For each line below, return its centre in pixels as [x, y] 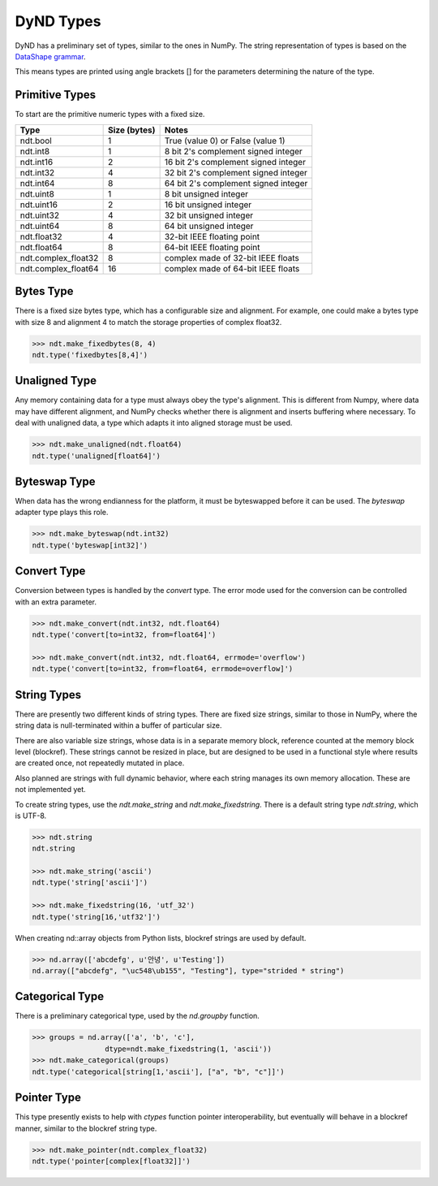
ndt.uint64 [40, 226]
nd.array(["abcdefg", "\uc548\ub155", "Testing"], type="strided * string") [188, 970]
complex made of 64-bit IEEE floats [232, 268]
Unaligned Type [56, 381]
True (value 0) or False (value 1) [225, 141]
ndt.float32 [41, 236]
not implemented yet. [51, 790]
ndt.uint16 [39, 205]
